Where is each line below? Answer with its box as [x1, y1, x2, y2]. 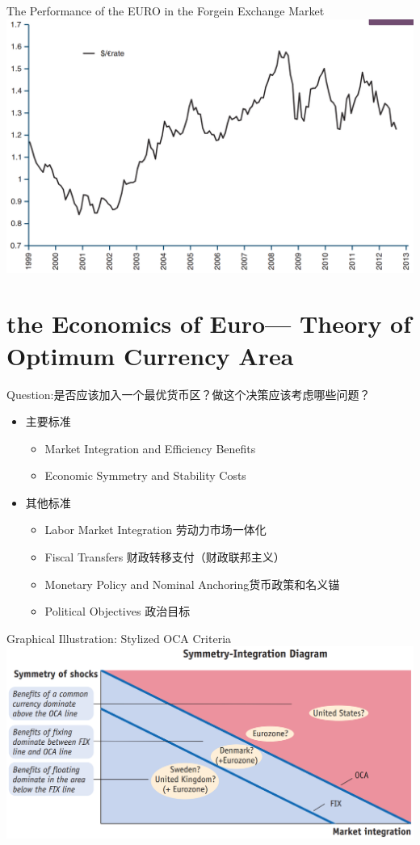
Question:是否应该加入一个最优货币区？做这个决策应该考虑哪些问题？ [6, 385, 371, 402]
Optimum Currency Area [6, 338, 294, 372]
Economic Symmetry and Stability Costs [44, 467, 246, 484]
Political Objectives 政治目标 [44, 603, 191, 620]
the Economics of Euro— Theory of [6, 307, 412, 340]
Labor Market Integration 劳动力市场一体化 [44, 521, 267, 538]
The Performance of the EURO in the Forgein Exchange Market [6, 2, 325, 19]
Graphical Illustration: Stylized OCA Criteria [6, 629, 232, 646]
